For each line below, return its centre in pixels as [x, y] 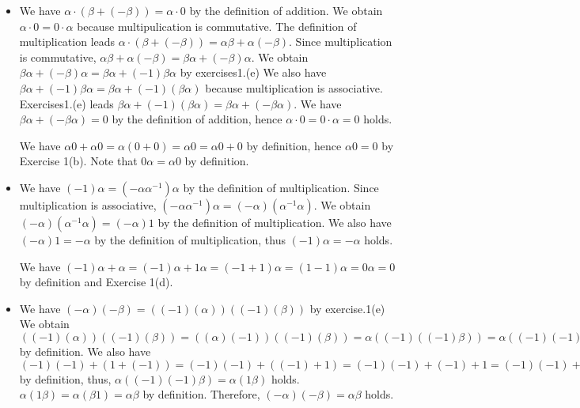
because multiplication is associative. [294, 87]
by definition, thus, [65, 378]
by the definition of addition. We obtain [286, 10]
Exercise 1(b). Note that [78, 161]
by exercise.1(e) [347, 308]
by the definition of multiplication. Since [281, 187]
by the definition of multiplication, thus [190, 239]
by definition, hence [294, 145]
